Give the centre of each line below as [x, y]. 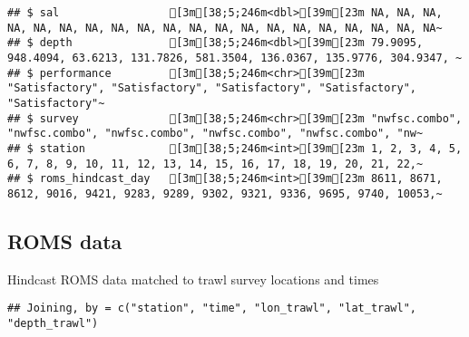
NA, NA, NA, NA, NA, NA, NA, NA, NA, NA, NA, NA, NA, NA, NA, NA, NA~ [225, 28]
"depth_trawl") [53, 323]
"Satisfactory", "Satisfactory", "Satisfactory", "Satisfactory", [212, 88]
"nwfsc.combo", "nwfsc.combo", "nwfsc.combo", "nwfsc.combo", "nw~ [215, 134]
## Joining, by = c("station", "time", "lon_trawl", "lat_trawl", [212, 308]
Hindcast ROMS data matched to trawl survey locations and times [193, 279]
